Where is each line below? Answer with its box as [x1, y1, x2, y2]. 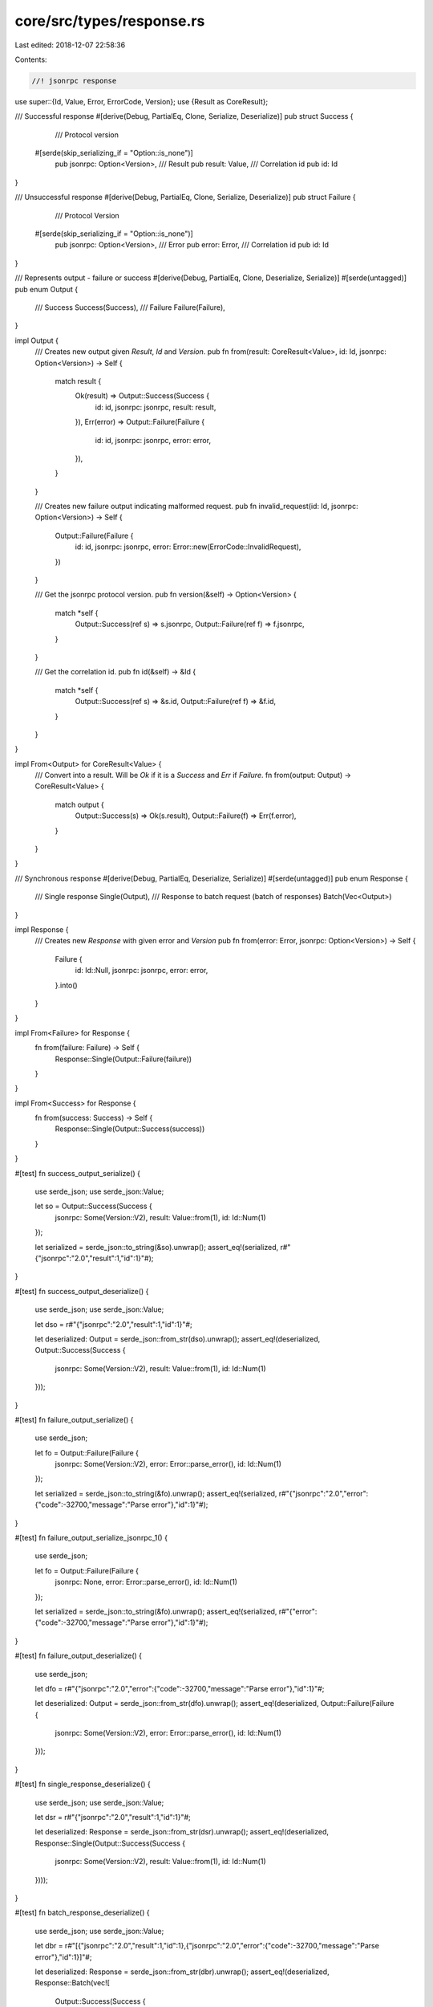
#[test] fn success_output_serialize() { [14, 1168, 140, 1178]
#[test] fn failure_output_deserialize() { [14, 1651, 143, 1661]
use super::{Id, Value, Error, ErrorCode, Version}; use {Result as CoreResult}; [14, 96, 269, 106]
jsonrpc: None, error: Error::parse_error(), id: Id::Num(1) [55, 1578, 238, 1587]
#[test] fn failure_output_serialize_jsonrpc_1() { [14, 1533, 168, 1543]
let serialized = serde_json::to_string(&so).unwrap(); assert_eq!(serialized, [34, 1242, 279, 1252]
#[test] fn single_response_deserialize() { [14, 1779, 152, 1789]
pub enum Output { [14, 284, 79, 294]
